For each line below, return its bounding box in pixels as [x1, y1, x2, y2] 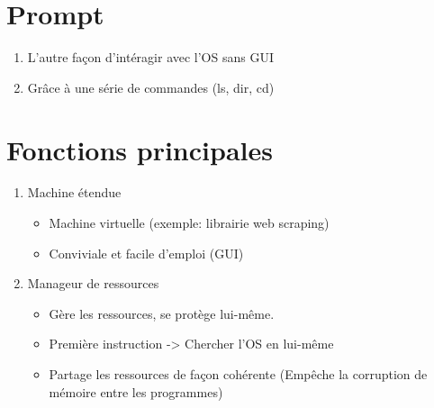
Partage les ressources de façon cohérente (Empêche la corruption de [49, 365, 428, 383]
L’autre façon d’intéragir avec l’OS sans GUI [27, 48, 274, 67]
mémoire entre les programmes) [49, 382, 223, 401]
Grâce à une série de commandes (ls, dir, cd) [27, 77, 275, 96]
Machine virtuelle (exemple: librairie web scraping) [49, 213, 330, 232]
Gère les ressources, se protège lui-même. [49, 304, 275, 322]
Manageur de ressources [27, 274, 159, 293]
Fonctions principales [6, 131, 273, 168]
